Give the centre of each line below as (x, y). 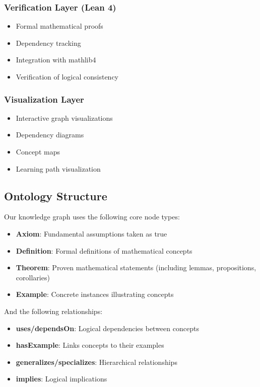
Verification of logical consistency (67, 76)
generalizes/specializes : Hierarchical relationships (96, 362)
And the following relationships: (53, 311)
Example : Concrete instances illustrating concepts (95, 294)
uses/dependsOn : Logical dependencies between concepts (107, 328)
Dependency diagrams (50, 135)
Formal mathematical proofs (59, 26)
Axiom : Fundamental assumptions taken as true (91, 233)
